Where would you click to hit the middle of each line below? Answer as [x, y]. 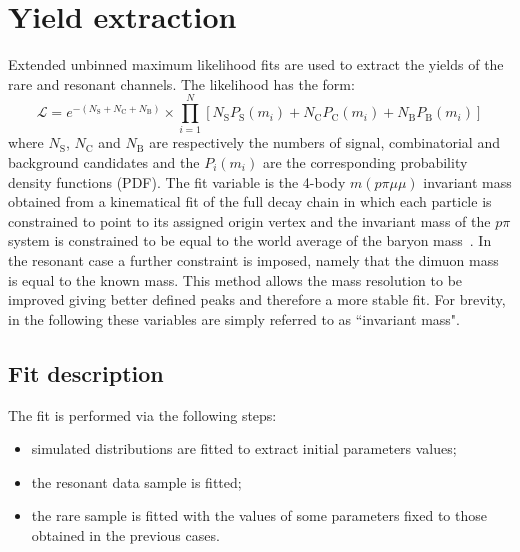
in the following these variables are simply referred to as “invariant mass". [234, 318]
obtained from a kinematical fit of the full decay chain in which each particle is [250, 201]
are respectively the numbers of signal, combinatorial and [324, 142]
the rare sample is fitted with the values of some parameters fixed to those [259, 515]
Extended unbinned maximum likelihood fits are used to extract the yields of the [256, 64]
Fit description [86, 372]
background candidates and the [104, 162]
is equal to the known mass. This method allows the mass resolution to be [235, 279]
